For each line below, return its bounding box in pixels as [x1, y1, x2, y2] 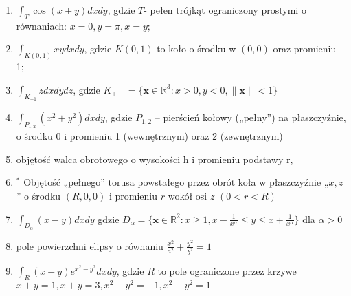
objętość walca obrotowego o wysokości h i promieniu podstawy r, [16, 151, 293, 166]
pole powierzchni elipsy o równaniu [16, 238, 163, 253]
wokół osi [168, 189, 207, 203]
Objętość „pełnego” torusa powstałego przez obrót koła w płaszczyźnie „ [23, 175, 329, 189]
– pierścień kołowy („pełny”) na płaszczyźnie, [155, 110, 346, 125]
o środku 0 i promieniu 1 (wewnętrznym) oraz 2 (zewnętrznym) [16, 129, 283, 143]
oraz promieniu [273, 41, 337, 56]
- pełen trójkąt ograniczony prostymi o [144, 3, 306, 17]
